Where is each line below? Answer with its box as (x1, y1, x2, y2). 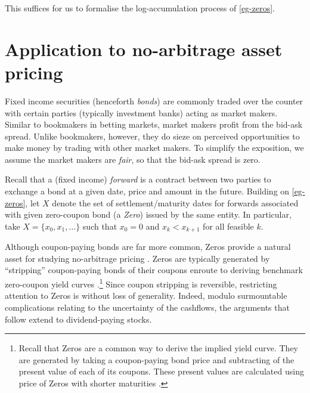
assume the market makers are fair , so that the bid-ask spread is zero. (5, 153, 261, 165)
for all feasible (203, 219, 254, 232)
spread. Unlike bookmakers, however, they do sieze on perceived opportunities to (5, 129, 300, 142)
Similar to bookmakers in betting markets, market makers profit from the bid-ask (5, 118, 303, 131)
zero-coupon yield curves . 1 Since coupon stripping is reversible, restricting (5, 276, 277, 290)
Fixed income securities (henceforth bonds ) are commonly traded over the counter (5, 94, 303, 107)
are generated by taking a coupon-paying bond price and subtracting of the (18, 353, 294, 366)
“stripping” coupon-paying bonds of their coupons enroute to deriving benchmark (5, 264, 303, 276)
